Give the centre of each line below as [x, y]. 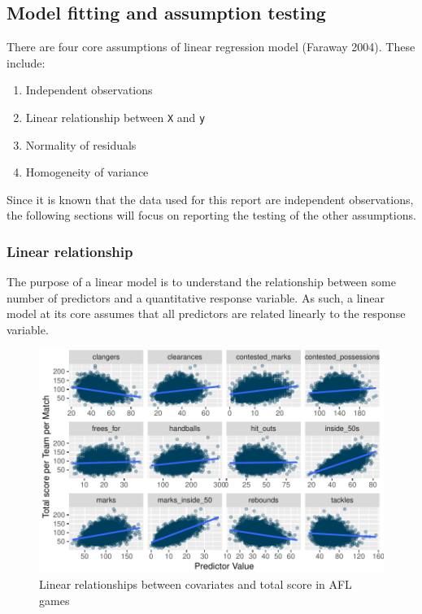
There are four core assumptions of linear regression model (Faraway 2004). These [211, 47]
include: [26, 62]
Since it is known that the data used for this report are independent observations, [210, 199]
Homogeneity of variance [87, 172]
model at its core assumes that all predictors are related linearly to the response [206, 314]
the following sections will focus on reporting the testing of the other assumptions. [211, 215]
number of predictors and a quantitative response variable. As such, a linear [196, 297]
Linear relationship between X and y [115, 117]
